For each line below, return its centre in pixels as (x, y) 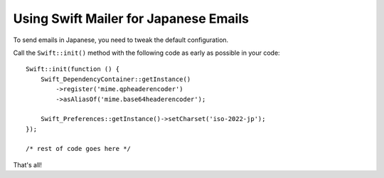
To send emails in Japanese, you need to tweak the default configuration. (121, 40)
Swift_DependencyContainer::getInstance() (116, 79)
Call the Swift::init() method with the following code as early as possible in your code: (146, 53)
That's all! (27, 164)
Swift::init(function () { (73, 69)
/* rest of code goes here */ (79, 149)
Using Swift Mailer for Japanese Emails (131, 19)
